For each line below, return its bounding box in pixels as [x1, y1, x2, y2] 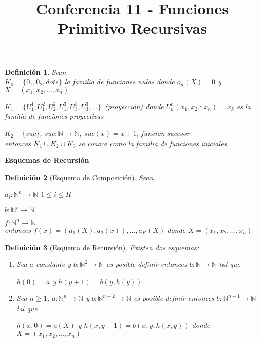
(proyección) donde [105, 100, 164, 111]
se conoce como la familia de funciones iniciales [78, 138, 227, 148]
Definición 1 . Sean [5, 66, 66, 77]
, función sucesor [136, 127, 190, 138]
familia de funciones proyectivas [5, 111, 104, 121]
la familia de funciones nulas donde [64, 76, 175, 87]
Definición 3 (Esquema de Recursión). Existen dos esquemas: [5, 242, 199, 252]
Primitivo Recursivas [58, 18, 207, 39]
